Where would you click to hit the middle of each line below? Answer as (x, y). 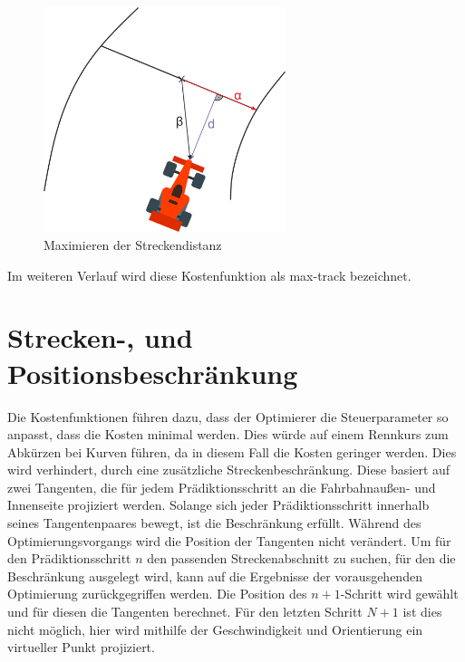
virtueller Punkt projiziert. (81, 647)
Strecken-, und (100, 337)
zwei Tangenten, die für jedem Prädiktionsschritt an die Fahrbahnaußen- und (222, 487)
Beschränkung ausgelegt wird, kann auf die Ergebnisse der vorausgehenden (215, 576)
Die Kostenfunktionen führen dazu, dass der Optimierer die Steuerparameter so (228, 416)
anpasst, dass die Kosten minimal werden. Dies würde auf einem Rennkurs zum (228, 434)
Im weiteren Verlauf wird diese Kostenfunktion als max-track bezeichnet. (209, 275)
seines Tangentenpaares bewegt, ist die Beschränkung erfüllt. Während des (214, 523)
